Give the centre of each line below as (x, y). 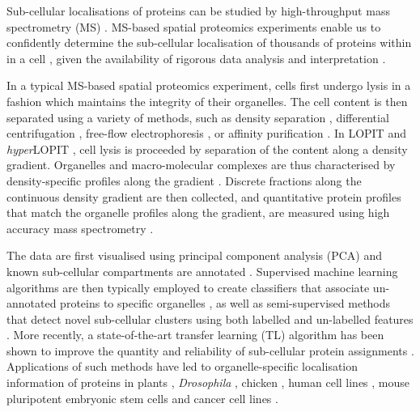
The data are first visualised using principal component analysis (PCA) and (194, 255)
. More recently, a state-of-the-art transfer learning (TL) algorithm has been (195, 335)
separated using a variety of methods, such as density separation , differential (198, 117)
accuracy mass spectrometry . (80, 228)
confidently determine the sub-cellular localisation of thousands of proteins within (209, 42)
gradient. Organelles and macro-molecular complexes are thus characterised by (201, 165)
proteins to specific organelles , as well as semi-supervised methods (225, 303)
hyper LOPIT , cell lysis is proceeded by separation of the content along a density (207, 149)
